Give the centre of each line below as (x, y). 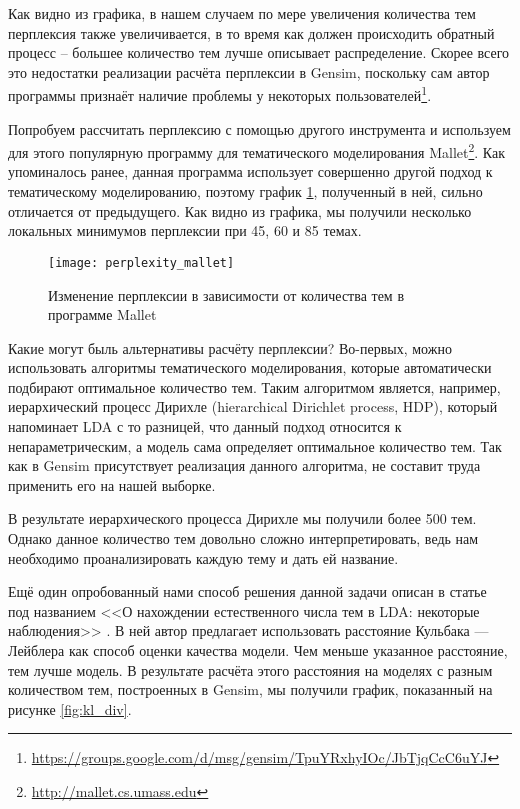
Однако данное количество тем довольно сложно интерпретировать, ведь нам (243, 538)
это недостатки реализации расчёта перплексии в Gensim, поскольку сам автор (249, 71)
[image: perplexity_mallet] (141, 262)
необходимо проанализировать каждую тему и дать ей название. (203, 557)
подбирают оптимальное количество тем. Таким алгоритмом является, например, (254, 386)
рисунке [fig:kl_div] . (70, 708)
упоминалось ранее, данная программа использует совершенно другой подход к (250, 171)
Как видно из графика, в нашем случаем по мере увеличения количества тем (242, 13)
